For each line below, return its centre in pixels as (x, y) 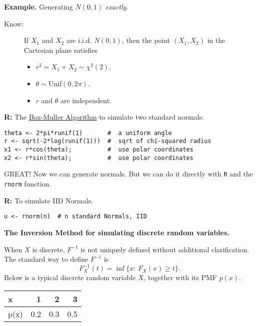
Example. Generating (39, 6)
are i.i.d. (79, 40)
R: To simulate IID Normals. (49, 200)
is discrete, (49, 249)
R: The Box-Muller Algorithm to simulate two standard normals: (104, 117)
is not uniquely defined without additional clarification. (165, 249)
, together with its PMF (180, 277)
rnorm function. (28, 184)
